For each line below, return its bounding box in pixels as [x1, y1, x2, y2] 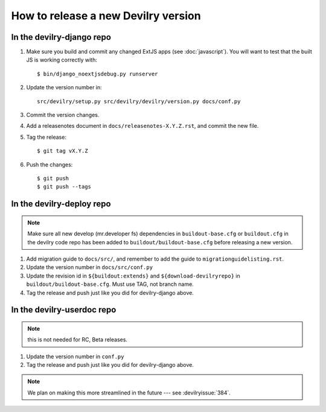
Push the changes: [26, 160, 73, 168]
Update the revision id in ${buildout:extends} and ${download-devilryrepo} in [26, 272, 241, 279]
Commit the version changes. [26, 112, 100, 119]
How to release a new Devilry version [11, 9, 202, 22]
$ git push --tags [37, 183, 92, 190]
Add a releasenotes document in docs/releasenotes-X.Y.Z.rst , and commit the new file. [26, 122, 259, 130]
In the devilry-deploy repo [11, 199, 111, 209]
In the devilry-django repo [11, 32, 112, 42]
